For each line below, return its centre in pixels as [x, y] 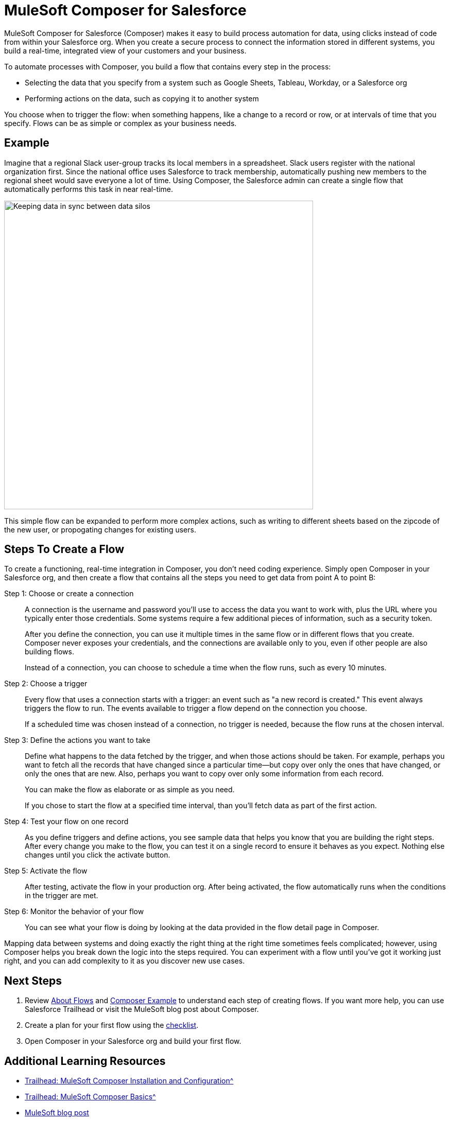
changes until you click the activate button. [98, 855]
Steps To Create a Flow [64, 549]
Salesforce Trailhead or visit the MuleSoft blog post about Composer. [142, 1009]
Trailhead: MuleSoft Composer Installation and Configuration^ [129, 1081]
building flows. [49, 652]
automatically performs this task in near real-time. [89, 189]
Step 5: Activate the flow [46, 871]
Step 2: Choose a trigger [46, 684]
